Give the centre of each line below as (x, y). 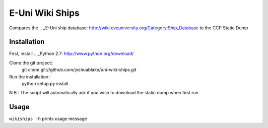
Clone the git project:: (32, 63)
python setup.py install (45, 84)
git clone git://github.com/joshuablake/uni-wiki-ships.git (79, 70)
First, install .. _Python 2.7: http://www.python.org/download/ (71, 54)
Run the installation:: (30, 76)
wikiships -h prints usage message (48, 119)
